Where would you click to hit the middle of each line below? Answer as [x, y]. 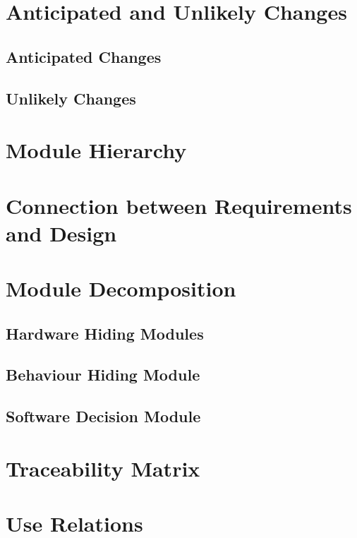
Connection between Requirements [179, 205]
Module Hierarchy [96, 150]
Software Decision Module [103, 416]
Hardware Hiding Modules [105, 333]
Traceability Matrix [103, 468]
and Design [61, 233]
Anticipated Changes [84, 56]
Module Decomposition [121, 288]
